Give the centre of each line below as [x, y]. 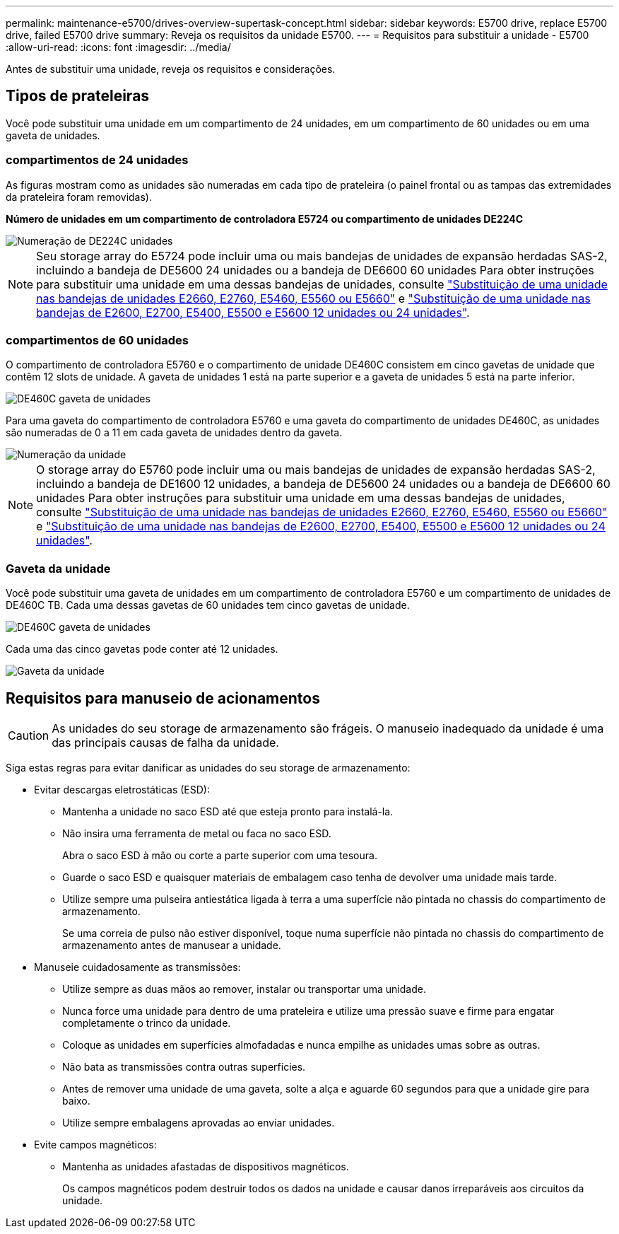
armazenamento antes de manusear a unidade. [172, 945]
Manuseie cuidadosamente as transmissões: [137, 967]
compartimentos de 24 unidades [97, 160]
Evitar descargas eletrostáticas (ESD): [122, 789]
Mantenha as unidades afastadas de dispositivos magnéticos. [206, 1166]
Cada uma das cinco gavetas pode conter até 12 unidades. [142, 649]
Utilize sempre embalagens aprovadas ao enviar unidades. [199, 1122]
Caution [29, 735]
